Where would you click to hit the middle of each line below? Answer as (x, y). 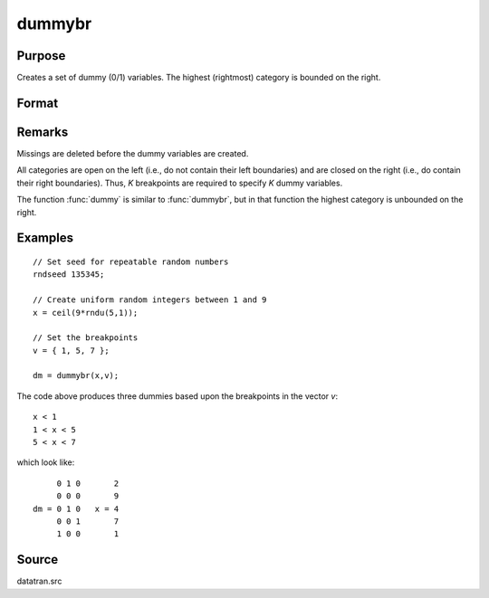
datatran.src (39, 581)
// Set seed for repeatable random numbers (131, 261)
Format (38, 103)
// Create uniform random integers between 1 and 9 (150, 300)
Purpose (41, 56)
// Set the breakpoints (86, 338)
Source (38, 560)
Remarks (43, 132)
